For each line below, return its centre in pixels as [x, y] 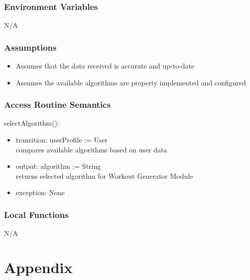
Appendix [38, 267]
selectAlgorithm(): [32, 123]
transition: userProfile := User [62, 140]
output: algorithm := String [58, 166]
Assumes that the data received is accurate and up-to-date [105, 66]
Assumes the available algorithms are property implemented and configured [131, 82]
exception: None [40, 192]
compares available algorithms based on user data [91, 149]
